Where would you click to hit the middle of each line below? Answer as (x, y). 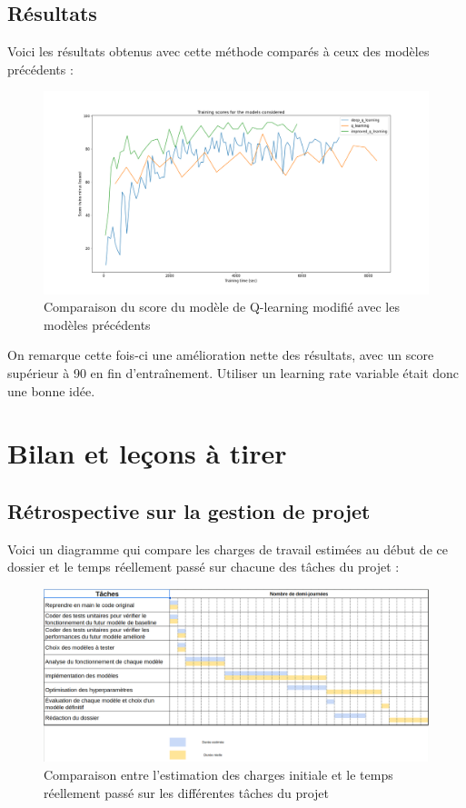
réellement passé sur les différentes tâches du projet (187, 792)
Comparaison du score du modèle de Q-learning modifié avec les (222, 307)
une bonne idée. (51, 390)
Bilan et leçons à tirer (147, 453)
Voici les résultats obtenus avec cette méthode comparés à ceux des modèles (218, 51)
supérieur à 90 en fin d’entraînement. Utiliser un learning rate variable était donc (233, 372)
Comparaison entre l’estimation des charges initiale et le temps (218, 774)
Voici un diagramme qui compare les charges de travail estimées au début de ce (228, 549)
